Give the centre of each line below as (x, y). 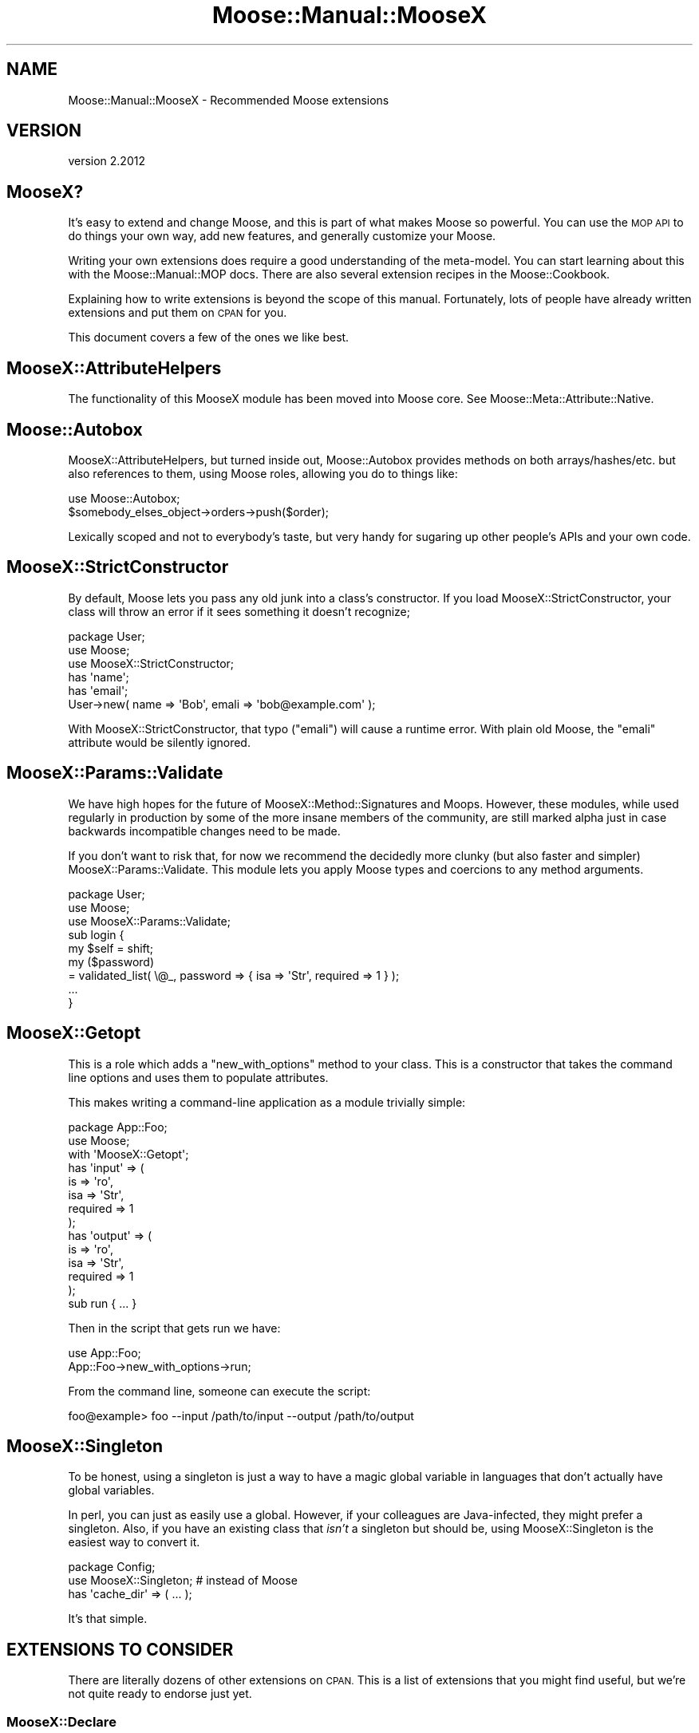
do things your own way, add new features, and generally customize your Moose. (282, 236)
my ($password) (111, 961)
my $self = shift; (111, 948)
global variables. (111, 1490)
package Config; (112, 1567)
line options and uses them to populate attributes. (198, 1077)
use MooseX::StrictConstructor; (151, 663)
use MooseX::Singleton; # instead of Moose (183, 1581)
